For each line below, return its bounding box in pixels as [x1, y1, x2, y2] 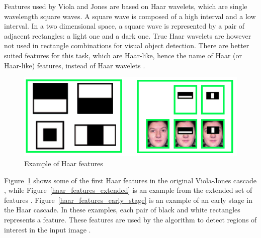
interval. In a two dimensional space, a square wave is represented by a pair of [4, 21, 245, 31]
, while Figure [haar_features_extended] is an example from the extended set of [4, 185, 252, 195]
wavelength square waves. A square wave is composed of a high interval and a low [4, 11, 256, 21]
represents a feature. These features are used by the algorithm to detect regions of [4, 214, 257, 224]
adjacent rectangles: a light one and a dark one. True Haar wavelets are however [4, 30, 251, 41]
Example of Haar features [24, 158, 103, 168]
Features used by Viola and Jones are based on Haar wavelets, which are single [4, 1, 247, 11]
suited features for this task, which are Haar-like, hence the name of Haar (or [4, 50, 242, 60]
